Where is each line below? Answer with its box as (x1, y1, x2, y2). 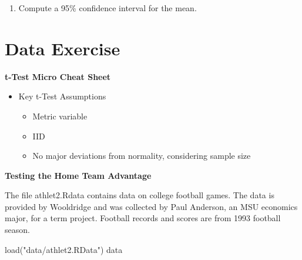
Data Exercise (5, 36, 120, 60)
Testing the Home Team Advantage (5, 169, 152, 181)
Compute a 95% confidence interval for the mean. (18, 2, 197, 14)
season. (5, 224, 30, 236)
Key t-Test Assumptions (18, 90, 106, 102)
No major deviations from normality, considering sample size (32, 149, 251, 162)
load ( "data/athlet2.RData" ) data (5, 243, 123, 255)
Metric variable (32, 109, 88, 122)
